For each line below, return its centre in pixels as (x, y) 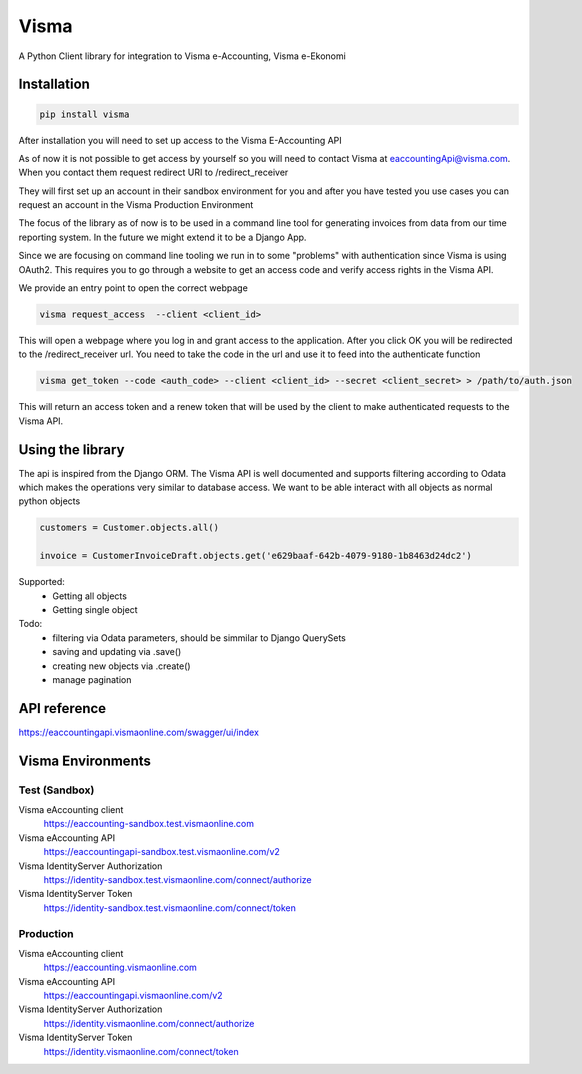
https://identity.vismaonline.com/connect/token (141, 1051)
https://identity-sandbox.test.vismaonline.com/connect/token (170, 907)
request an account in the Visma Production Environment (136, 205)
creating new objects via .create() (121, 666)
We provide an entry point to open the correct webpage (133, 288)
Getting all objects (89, 596)
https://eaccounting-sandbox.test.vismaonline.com (149, 824)
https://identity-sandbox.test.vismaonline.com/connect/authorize (177, 879)
